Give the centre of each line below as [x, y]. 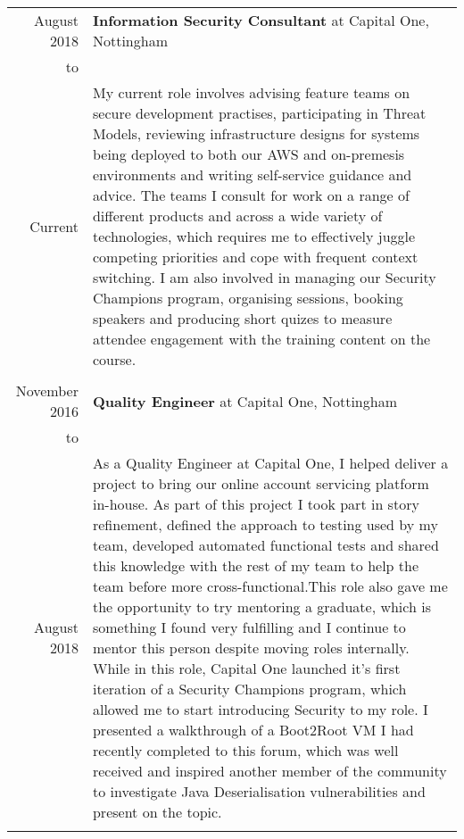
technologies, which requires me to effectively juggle [254, 236]
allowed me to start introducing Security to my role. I [260, 709]
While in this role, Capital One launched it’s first [246, 668]
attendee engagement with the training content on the [261, 339]
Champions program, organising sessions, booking [248, 298]
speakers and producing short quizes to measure [242, 318]
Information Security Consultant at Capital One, [261, 20]
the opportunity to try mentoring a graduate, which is [261, 606]
